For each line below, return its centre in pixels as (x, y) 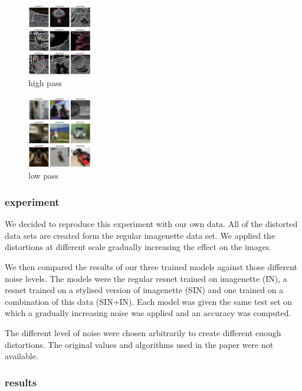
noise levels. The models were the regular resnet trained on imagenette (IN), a (146, 278)
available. (22, 356)
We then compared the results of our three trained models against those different (151, 267)
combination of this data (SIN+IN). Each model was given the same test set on (149, 301)
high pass (45, 83)
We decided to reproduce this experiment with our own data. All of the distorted (151, 224)
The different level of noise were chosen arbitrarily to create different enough (143, 332)
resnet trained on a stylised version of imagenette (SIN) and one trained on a (144, 290)
